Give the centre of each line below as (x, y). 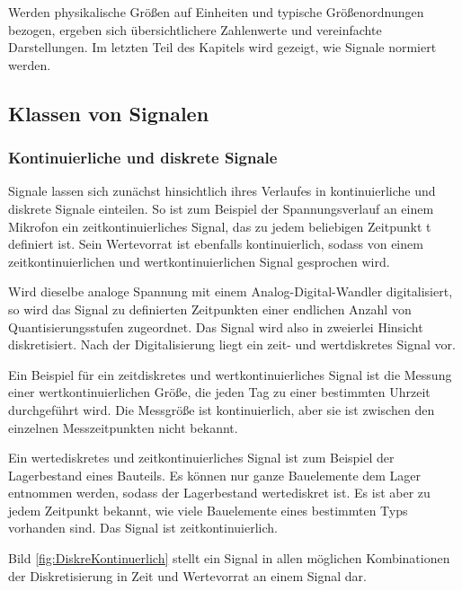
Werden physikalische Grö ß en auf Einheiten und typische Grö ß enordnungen (216, 12)
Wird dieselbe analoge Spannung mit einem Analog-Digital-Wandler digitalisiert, (231, 291)
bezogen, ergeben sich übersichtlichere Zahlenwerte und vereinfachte (195, 29)
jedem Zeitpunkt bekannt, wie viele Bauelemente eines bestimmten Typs (208, 510)
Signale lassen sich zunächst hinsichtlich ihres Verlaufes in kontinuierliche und (222, 191)
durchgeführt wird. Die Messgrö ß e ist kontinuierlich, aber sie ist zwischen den (222, 409)
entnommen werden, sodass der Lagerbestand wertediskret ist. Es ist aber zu (219, 493)
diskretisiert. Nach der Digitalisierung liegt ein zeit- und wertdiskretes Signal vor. (232, 344)
